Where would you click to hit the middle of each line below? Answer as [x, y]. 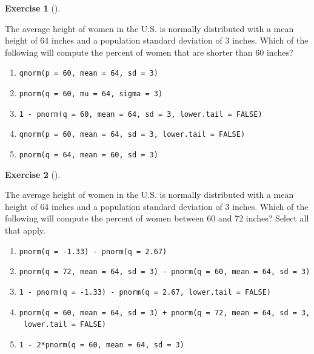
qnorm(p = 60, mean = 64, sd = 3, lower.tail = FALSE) [132, 135]
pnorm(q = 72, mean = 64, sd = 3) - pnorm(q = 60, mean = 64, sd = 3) [165, 272]
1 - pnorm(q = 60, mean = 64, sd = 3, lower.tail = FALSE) [141, 114]
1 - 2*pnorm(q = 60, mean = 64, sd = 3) [102, 345]
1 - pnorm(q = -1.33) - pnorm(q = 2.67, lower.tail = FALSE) [145, 292]
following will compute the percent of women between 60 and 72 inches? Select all [157, 218]
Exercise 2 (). [33, 174]
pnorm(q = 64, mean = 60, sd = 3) [89, 155]
